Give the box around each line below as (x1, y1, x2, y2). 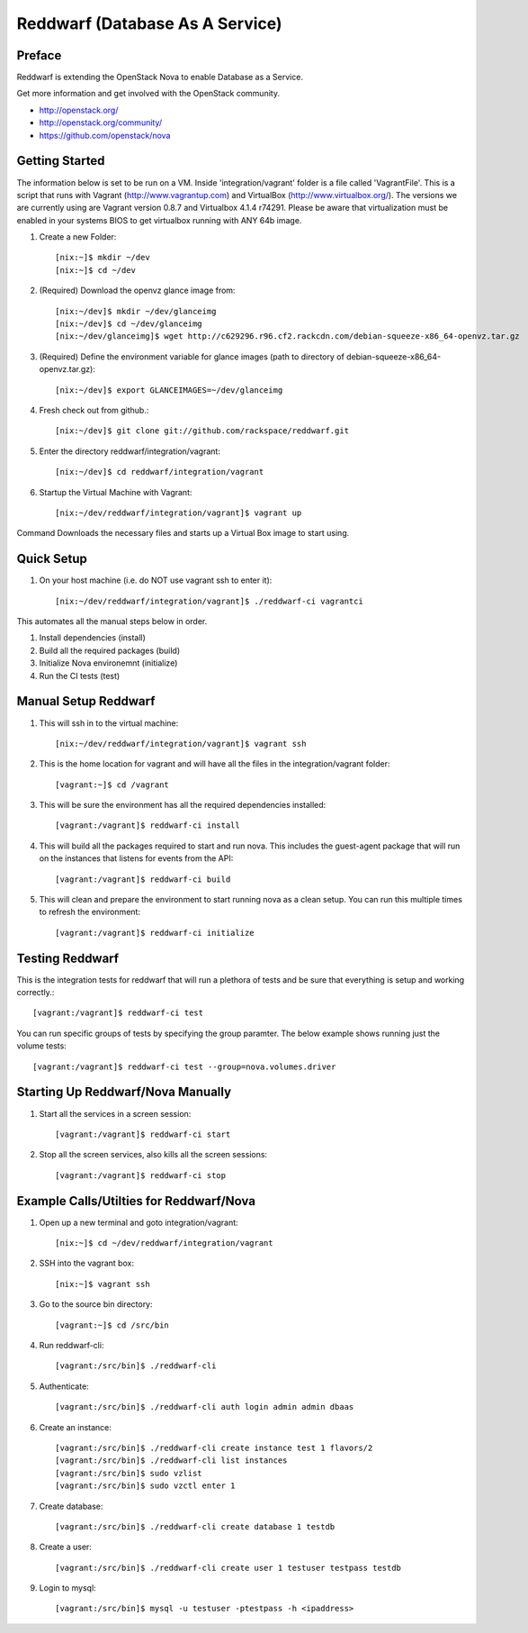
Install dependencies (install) (39, 632, 146, 643)
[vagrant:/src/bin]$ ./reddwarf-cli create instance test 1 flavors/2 (55, 1442, 373, 1453)
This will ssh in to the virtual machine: (39, 717, 179, 729)
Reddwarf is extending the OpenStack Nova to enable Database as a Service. (16, 72, 303, 83)
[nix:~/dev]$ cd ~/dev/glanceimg (55, 319, 202, 329)
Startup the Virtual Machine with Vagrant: (39, 486, 192, 497)
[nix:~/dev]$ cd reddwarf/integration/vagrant (55, 467, 264, 477)
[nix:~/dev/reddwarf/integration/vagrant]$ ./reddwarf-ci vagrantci (55, 595, 363, 606)
